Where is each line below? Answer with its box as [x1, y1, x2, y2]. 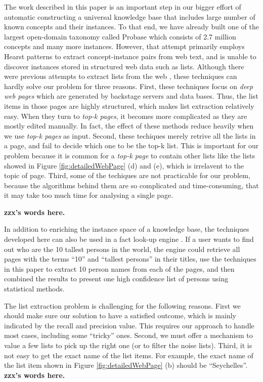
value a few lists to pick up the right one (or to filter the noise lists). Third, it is [4, 340, 252, 350]
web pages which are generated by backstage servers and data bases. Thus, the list [4, 91, 258, 101]
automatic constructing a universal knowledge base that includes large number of [4, 11, 255, 22]
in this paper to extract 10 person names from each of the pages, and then [4, 263, 235, 274]
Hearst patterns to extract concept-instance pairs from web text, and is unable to [4, 51, 256, 61]
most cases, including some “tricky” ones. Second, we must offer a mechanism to [4, 330, 253, 341]
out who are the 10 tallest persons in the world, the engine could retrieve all [4, 243, 240, 254]
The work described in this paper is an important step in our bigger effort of [4, 2, 241, 12]
